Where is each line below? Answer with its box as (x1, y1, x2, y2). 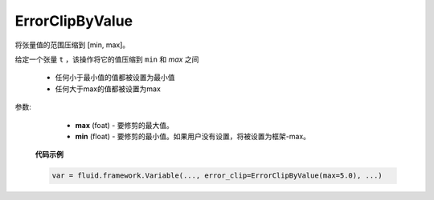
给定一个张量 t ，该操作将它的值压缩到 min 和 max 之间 (14, 54, 199, 64)
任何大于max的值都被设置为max (55, 84, 161, 94)
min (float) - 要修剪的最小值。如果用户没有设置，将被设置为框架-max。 (75, 131, 311, 141)
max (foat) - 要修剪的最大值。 (75, 120, 174, 130)
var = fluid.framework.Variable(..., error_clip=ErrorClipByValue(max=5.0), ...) (51, 171, 383, 180)
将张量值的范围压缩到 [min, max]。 (14, 40, 130, 50)
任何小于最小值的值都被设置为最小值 (55, 73, 175, 82)
